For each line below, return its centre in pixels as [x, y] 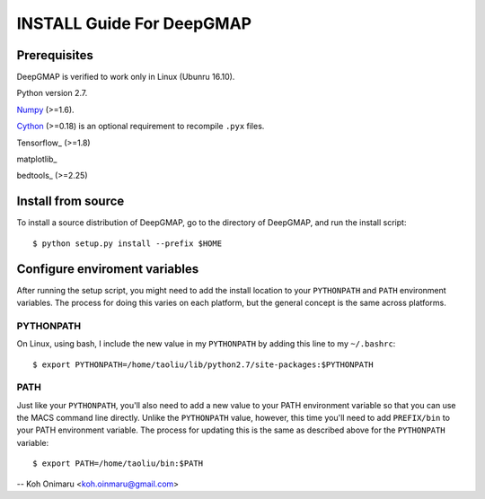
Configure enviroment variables [108, 269]
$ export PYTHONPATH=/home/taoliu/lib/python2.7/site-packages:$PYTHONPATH [203, 364]
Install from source [71, 201]
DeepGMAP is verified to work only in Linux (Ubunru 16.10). [126, 77]
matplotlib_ [37, 159]
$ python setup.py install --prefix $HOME [128, 243]
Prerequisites [55, 55]
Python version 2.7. [52, 93]
